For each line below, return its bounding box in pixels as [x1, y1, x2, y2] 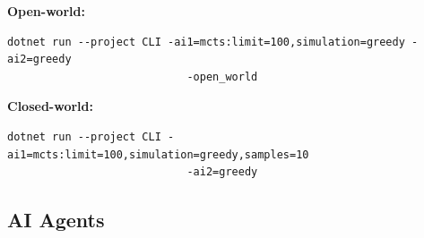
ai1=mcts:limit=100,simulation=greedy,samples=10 [7, 148, 309, 161]
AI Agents [7, 206, 105, 234]
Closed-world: [7, 97, 93, 115]
